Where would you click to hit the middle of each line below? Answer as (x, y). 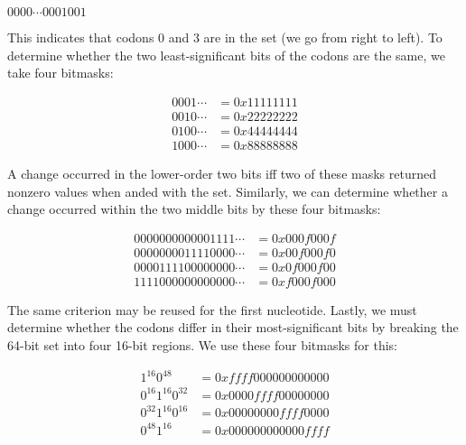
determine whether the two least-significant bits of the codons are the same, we (226, 55)
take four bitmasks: (61, 73)
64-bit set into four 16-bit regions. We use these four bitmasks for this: (202, 345)
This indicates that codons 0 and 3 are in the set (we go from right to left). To (225, 37)
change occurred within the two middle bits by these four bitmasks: (194, 209)
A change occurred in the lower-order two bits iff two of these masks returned (222, 173)
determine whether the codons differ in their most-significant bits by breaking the (233, 327)
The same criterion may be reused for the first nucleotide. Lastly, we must (212, 309)
